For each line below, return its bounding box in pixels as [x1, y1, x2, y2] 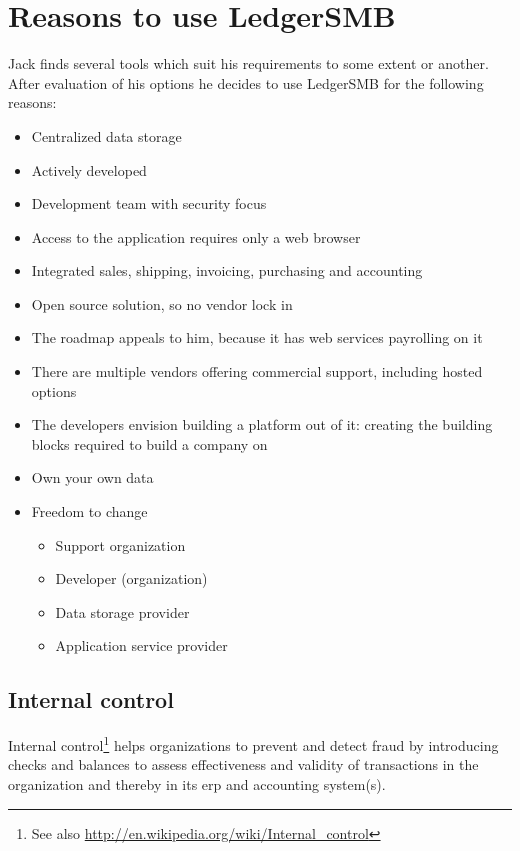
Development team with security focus [31, 193, 267, 214]
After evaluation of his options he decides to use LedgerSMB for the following [8, 72, 484, 93]
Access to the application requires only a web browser [31, 226, 361, 247]
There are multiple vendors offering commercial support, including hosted [31, 361, 483, 382]
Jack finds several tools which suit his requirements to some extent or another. [8, 53, 489, 74]
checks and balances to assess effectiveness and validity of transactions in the [8, 754, 479, 775]
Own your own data [31, 467, 154, 488]
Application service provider [55, 635, 228, 656]
